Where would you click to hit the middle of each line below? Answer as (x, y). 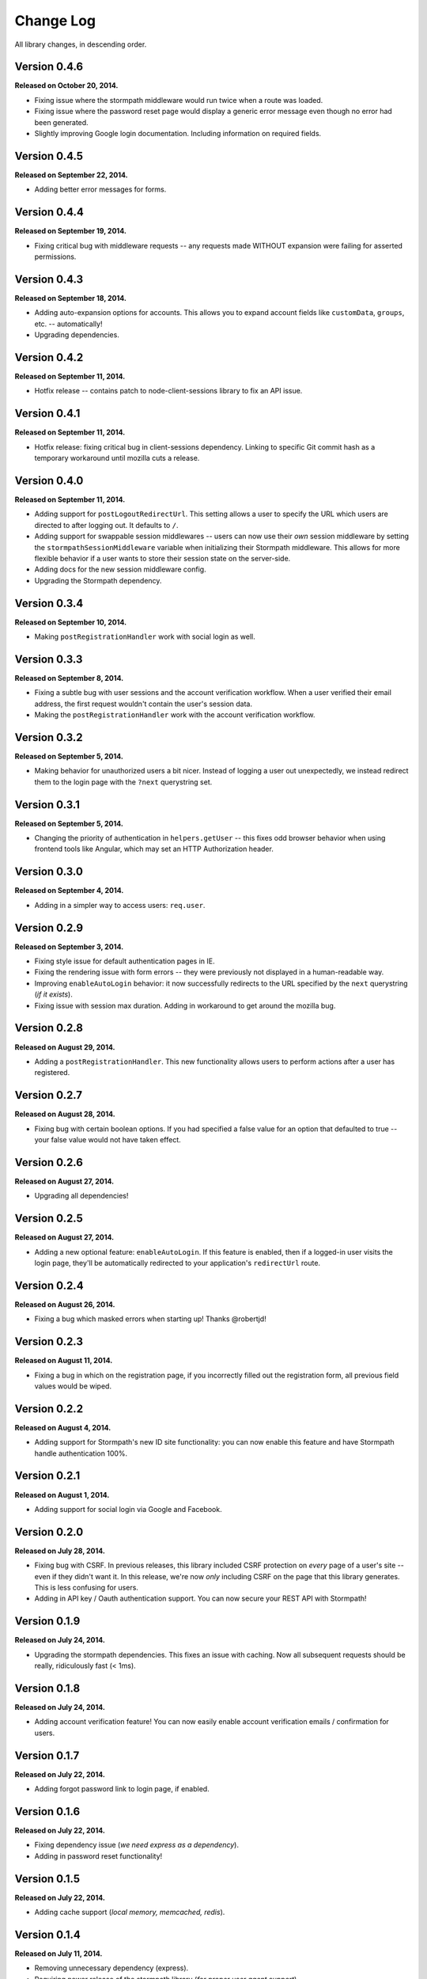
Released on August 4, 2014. (63, 1427)
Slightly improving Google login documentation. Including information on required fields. (178, 134)
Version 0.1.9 (47, 1622)
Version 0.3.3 (49, 659)
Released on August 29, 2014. (65, 1047)
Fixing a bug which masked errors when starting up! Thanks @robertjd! (150, 1319)
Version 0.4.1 (47, 414)
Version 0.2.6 (49, 1162)
